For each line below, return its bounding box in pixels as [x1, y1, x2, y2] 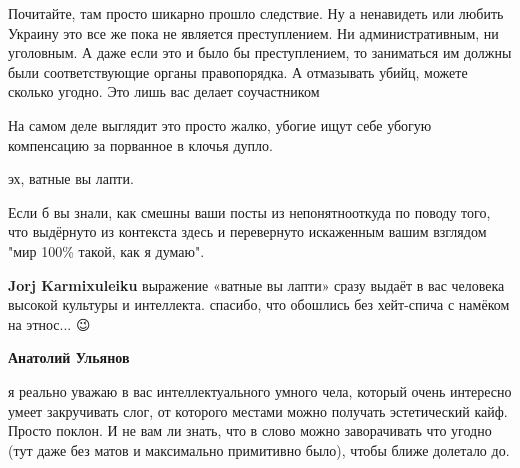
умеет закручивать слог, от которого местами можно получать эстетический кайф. [8, 400, 508, 421]
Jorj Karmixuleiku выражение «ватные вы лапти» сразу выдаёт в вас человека [8, 274, 505, 295]
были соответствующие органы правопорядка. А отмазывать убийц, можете [8, 61, 468, 82]
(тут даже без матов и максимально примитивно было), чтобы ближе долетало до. [8, 439, 510, 460]
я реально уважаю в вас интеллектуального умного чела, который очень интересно [8, 380, 512, 401]
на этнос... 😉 [8, 313, 91, 334]
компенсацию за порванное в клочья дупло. [8, 134, 273, 155]
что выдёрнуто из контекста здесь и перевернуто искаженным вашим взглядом [8, 221, 487, 242]
